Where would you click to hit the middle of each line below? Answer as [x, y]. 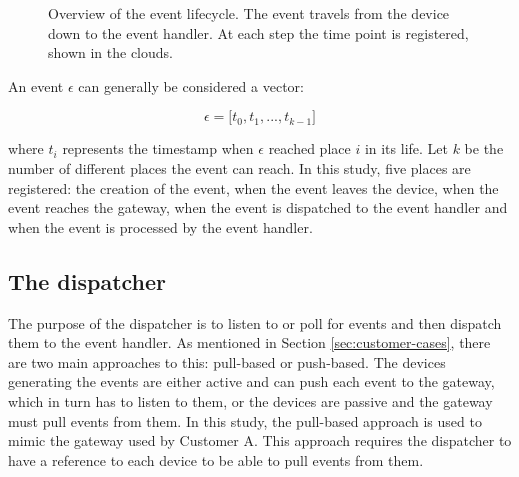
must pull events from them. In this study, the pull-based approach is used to [245, 420]
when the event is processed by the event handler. [160, 226]
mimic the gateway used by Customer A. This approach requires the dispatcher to [260, 440]
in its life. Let [406, 148]
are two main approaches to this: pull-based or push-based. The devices [227, 361]
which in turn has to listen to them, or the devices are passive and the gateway [250, 400]
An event [36, 85]
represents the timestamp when [158, 148]
